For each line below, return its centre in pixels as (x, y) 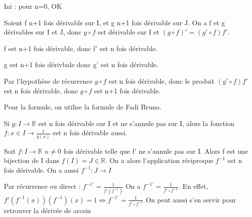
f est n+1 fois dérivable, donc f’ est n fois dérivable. (81, 48)
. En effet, (193, 186)
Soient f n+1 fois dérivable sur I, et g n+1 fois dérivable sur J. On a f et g (115, 22)
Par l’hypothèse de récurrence (48, 81)
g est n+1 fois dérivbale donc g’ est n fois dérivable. (81, 64)
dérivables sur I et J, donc (43, 32)
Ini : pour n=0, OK (33, 6)
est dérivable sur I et (128, 32)
